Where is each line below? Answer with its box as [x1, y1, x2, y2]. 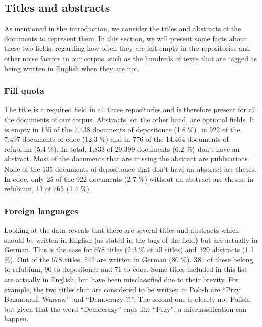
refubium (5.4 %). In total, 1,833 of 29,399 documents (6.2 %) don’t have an [4, 143, 240, 154]
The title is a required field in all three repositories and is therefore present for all [4, 104, 256, 115]
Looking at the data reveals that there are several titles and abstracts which [4, 224, 239, 235]
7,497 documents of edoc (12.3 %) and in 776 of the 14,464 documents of [4, 134, 229, 144]
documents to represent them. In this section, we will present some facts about [4, 33, 247, 43]
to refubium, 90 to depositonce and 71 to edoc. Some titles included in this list [4, 264, 247, 275]
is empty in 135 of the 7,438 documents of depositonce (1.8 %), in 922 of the [4, 124, 240, 134]
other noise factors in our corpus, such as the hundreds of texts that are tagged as [4, 52, 257, 63]
